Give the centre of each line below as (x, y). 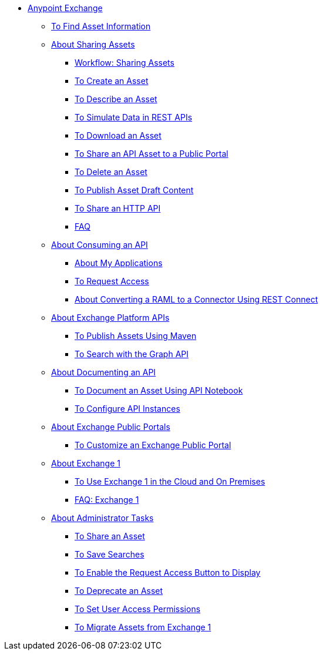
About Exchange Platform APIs (110, 318)
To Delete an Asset (111, 172)
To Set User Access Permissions (138, 609)
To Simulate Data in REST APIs (134, 117)
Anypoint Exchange (65, 8)
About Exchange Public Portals (111, 427)
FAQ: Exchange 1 (107, 500)
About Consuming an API (100, 245)
